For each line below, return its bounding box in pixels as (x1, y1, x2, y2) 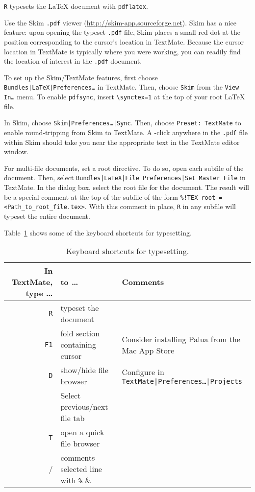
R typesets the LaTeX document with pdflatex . (4, 1, 148, 11)
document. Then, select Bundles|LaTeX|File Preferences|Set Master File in (4, 172, 246, 183)
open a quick (60, 426, 104, 438)
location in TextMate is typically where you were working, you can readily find (4, 46, 241, 56)
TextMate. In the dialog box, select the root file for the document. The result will (4, 182, 249, 192)
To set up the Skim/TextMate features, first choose (4, 72, 158, 82)
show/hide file (60, 364, 108, 376)
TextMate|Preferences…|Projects (122, 377, 243, 385)
